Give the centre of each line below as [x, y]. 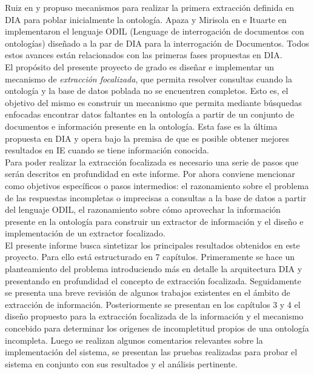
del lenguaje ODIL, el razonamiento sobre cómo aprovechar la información [143, 209]
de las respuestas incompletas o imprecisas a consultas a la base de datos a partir [156, 197]
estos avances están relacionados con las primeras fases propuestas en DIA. [144, 55]
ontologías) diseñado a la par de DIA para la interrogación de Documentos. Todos [157, 43]
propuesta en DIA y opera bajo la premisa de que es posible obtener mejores [147, 138]
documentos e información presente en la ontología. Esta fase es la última [141, 126]
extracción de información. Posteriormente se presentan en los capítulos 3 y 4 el [153, 304]
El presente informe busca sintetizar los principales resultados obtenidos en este [152, 245]
